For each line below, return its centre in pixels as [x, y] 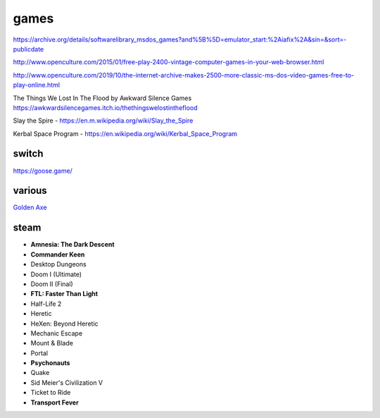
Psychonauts [50, 363]
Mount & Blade [52, 343]
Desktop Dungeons [59, 264]
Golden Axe [30, 207]
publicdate [28, 49]
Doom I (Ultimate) [56, 274]
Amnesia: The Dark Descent [73, 245]
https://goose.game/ [43, 171]
